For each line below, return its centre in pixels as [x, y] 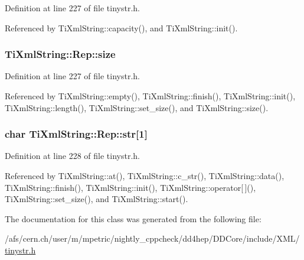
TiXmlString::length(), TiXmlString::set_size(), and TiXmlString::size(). [137, 107]
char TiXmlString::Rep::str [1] [76, 134]
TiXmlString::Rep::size [60, 54]
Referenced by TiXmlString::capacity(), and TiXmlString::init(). [121, 27]
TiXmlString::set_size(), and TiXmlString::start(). [97, 199]
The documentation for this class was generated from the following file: [133, 218]
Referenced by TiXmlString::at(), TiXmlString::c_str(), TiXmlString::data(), [145, 175]
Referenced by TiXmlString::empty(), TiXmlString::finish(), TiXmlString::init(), [150, 96]
